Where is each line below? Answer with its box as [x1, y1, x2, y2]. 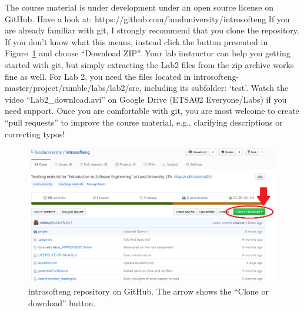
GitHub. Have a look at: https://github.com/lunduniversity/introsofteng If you [5, 12, 290, 25]
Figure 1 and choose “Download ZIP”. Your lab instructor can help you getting [5, 47, 290, 59]
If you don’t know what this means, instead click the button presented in [5, 35, 268, 48]
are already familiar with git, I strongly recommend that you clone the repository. [5, 24, 299, 36]
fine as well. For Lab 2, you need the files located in [5, 70, 191, 82]
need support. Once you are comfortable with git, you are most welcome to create [5, 104, 299, 117]
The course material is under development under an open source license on [5, 1, 274, 13]
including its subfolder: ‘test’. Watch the [144, 82, 289, 94]
